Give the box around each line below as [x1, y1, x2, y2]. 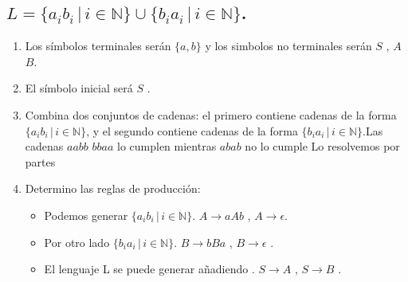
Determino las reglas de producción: [25, 180, 201, 197]
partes [25, 153, 56, 170]
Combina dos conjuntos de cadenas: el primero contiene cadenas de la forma [25, 106, 397, 123]
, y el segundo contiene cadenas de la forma [86, 122, 298, 139]
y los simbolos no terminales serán [205, 37, 372, 54]
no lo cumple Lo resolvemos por [245, 138, 400, 155]
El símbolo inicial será [25, 80, 133, 96]
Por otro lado [44, 233, 110, 250]
